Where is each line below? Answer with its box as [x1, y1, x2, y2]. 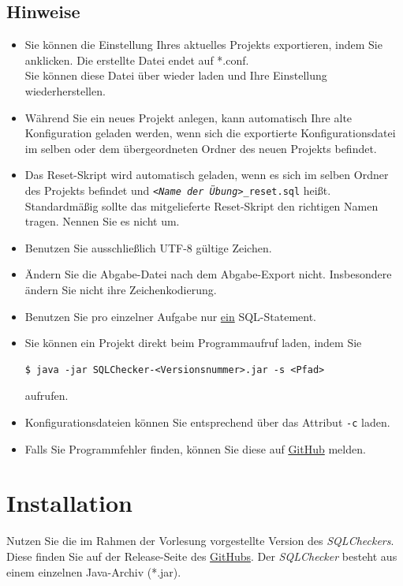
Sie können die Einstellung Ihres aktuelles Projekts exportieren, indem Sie [24, 36, 382, 53]
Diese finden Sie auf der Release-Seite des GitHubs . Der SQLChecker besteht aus [6, 547, 397, 564]
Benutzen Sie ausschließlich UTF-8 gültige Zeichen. [24, 239, 272, 256]
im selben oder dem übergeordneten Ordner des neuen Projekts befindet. [24, 140, 377, 156]
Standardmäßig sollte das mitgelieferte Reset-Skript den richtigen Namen [24, 197, 379, 214]
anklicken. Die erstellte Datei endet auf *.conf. [24, 51, 249, 68]
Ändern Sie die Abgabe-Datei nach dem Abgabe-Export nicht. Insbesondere [24, 266, 392, 282]
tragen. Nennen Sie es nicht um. [24, 213, 180, 230]
